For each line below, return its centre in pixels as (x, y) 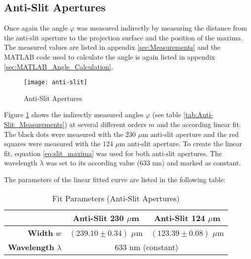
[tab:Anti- (198, 114)
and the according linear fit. (199, 124)
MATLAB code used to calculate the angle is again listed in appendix (109, 56)
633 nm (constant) (147, 247)
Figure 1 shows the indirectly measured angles (74, 114)
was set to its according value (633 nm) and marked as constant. (143, 163)
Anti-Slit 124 (179, 218)
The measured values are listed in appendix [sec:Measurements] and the (112, 47)
